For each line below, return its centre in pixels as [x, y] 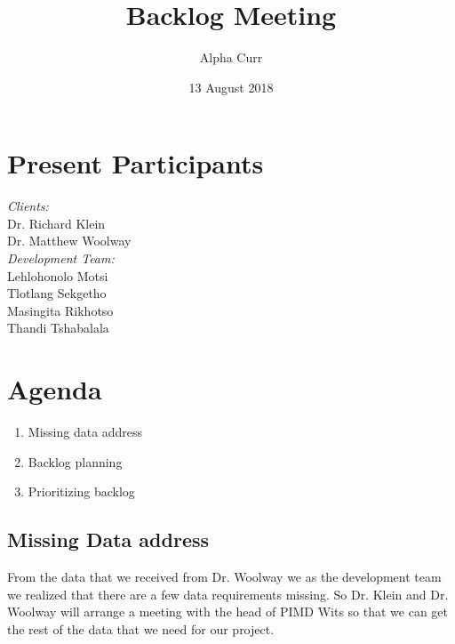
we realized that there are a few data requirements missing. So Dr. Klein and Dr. [228, 594]
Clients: [28, 206]
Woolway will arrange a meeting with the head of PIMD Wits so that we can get [228, 612]
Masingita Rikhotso [60, 310]
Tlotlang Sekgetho [57, 293]
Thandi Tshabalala [58, 328]
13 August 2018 [231, 87]
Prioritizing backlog [81, 491]
